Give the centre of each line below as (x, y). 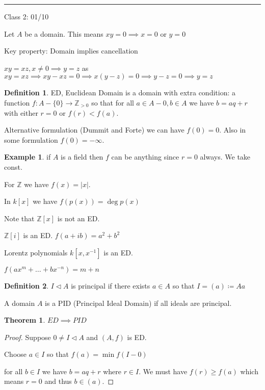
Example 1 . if (28, 157)
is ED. (137, 337)
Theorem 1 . (25, 320)
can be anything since (145, 157)
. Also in (233, 130)
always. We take (225, 157)
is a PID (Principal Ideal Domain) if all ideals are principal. (138, 303)
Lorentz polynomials (36, 252)
